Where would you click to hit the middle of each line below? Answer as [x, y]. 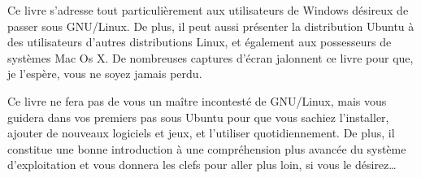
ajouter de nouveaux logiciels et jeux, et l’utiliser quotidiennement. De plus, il [201, 133]
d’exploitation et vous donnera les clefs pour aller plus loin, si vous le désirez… [202, 165]
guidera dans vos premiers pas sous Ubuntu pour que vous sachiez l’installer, [198, 117]
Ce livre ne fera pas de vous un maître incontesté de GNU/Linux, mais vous [197, 100]
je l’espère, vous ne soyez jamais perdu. [105, 74]
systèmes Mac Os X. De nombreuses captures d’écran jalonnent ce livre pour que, [210, 57]
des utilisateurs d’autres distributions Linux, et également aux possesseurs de [200, 42]
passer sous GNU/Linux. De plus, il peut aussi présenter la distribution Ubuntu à [211, 26]
